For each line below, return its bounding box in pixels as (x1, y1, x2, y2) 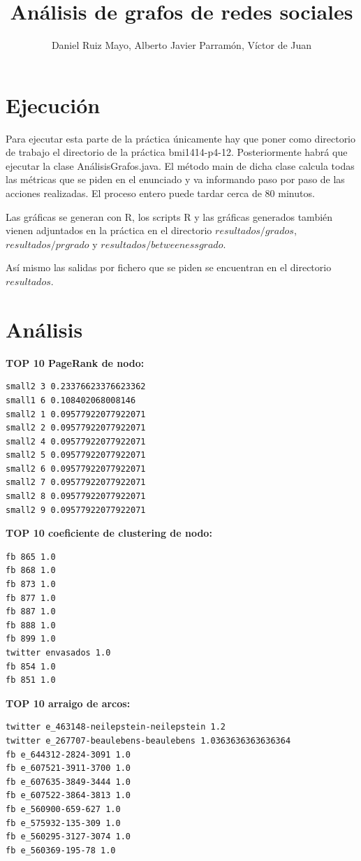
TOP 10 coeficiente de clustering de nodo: (6, 526, 212, 540)
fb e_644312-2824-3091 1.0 (6, 749, 131, 760)
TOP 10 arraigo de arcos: (6, 695, 131, 710)
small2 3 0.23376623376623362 (6, 382, 146, 392)
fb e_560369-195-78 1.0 (6, 845, 116, 855)
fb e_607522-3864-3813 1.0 (6, 790, 131, 801)
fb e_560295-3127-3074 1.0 (6, 832, 131, 842)
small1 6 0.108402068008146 (6, 395, 136, 405)
